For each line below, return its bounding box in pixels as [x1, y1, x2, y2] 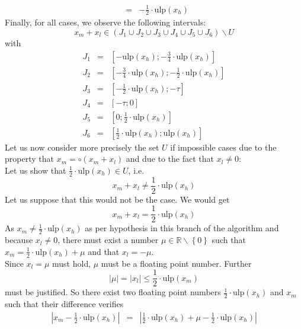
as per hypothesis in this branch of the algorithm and [85, 222, 279, 234]
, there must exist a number [57, 234, 159, 246]
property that [5, 152, 54, 165]
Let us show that [5, 164, 66, 176]
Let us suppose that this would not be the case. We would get [5, 193, 230, 205]
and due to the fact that [126, 152, 214, 165]
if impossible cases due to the [170, 140, 277, 153]
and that [88, 245, 120, 257]
